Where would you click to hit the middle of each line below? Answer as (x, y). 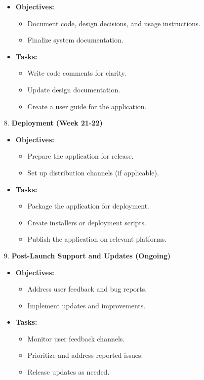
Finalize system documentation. (75, 40)
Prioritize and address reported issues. (85, 355)
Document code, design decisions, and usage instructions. (114, 23)
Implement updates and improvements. (86, 305)
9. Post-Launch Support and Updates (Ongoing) (87, 255)
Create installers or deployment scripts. (87, 222)
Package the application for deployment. (88, 206)
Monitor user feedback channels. (76, 338)
